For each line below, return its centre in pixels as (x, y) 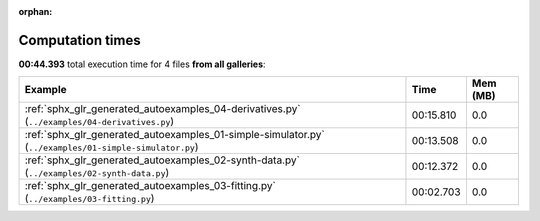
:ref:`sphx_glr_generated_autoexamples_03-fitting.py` (150, 186)
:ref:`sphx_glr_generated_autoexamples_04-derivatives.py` (162, 109)
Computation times (79, 40)
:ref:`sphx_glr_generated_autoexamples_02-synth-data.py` (162, 160)
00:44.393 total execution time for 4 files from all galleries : (142, 64)
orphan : (35, 11)
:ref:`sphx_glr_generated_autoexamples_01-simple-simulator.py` (174, 135)
